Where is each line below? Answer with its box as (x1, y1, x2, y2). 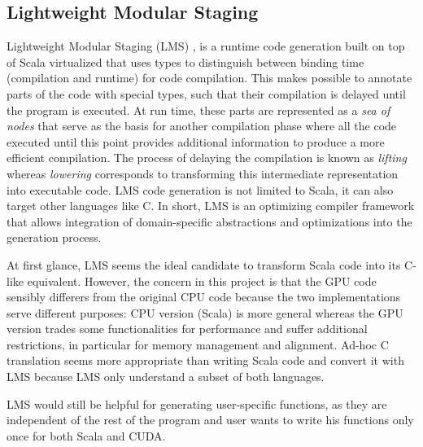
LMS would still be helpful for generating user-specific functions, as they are (7, 395, 387, 412)
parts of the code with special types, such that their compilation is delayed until (7, 85, 406, 102)
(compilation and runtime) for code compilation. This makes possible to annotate (7, 69, 412, 86)
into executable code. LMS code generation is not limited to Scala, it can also (7, 181, 394, 198)
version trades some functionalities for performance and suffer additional (7, 320, 368, 337)
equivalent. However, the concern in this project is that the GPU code (27, 272, 377, 289)
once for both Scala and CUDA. (7, 427, 166, 444)
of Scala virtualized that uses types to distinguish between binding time (7, 53, 364, 70)
